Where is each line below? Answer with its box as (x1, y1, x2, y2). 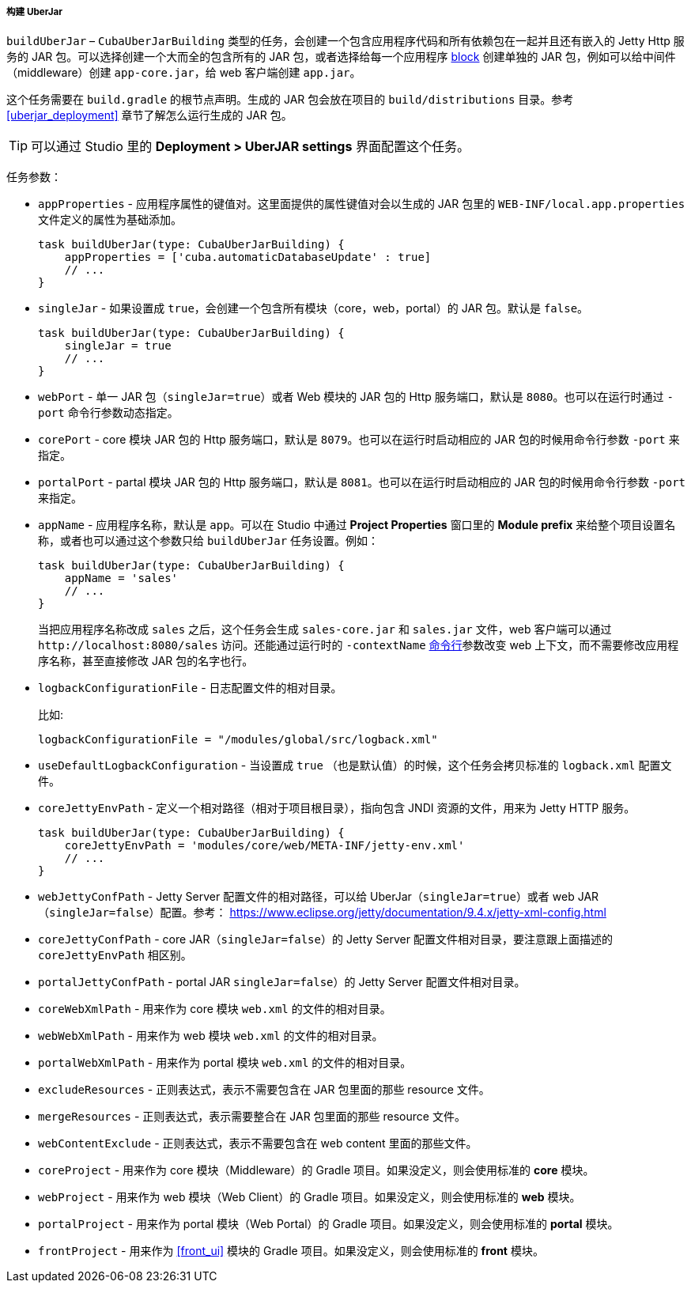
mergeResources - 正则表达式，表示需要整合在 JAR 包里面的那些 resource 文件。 (38, 1109, 466, 1124)
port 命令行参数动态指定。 (38, 406, 179, 420)
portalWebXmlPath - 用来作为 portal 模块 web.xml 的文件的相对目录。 (38, 1056, 412, 1070)
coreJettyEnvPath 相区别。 (38, 948, 192, 962)
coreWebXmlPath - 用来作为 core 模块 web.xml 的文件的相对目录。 (38, 1002, 391, 1016)
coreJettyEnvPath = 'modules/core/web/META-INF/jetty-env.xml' (64, 839, 465, 852)
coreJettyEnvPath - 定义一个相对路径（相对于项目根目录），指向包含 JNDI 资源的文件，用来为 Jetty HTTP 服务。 (38, 801, 636, 815)
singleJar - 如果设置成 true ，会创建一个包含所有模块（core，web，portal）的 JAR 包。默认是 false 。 (38, 301, 589, 316)
